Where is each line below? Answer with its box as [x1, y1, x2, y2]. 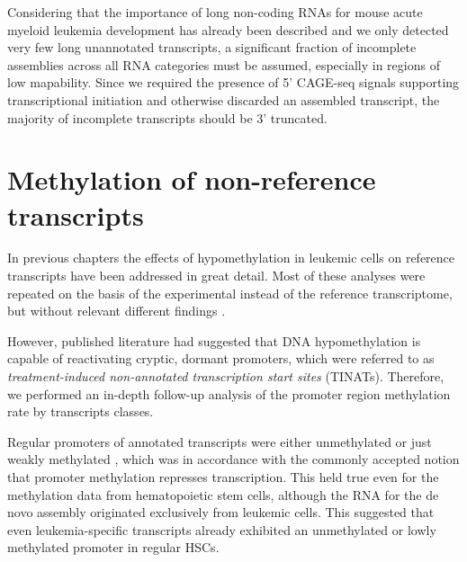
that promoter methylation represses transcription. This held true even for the [7, 468, 439, 486]
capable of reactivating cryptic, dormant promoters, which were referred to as [7, 349, 435, 368]
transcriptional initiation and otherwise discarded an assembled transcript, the [7, 90, 440, 109]
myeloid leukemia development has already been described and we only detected [7, 20, 449, 39]
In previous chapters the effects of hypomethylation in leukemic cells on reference [7, 248, 455, 267]
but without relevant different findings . [7, 301, 226, 320]
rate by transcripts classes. [7, 402, 154, 421]
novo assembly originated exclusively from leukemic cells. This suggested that [7, 503, 435, 522]
